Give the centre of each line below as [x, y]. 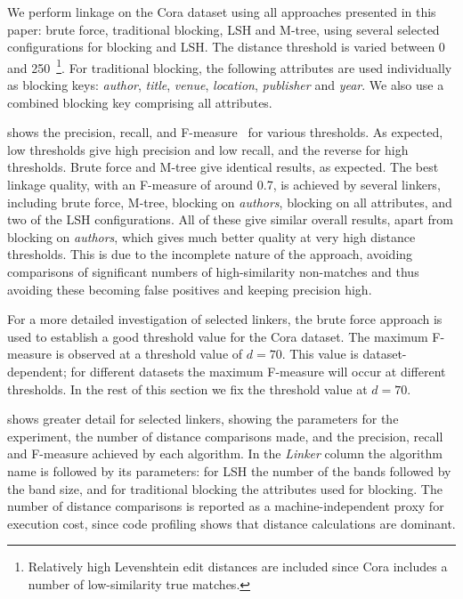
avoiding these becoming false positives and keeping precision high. [190, 289]
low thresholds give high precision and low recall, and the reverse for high [208, 149]
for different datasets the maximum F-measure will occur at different [258, 371]
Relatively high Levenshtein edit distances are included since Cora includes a [238, 567]
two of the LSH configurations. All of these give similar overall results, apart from [230, 219]
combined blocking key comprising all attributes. [140, 102]
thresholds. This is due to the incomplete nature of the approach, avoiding [210, 254]
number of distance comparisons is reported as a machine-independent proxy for [226, 506]
